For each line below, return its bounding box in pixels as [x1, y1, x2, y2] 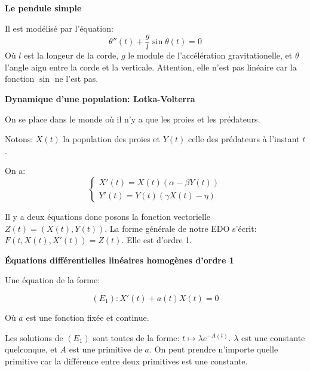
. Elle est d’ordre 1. [121, 234, 192, 246]
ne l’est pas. [54, 72, 99, 85]
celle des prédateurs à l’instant [188, 133, 300, 145]
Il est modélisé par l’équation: [5, 22, 113, 34]
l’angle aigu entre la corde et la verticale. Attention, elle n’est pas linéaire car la [5, 60, 297, 73]
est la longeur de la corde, [24, 49, 119, 62]
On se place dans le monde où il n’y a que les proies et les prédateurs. [5, 112, 260, 125]
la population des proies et [63, 133, 160, 145]
